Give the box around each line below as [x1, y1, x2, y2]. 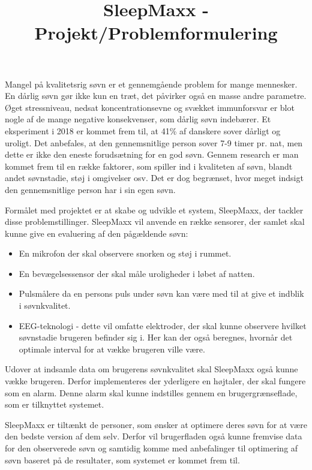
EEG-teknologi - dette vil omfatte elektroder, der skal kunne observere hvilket [19, 319, 307, 332]
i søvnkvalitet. [19, 299, 71, 312]
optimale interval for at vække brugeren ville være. [19, 342, 205, 355]
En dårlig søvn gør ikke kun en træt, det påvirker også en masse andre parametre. [5, 89, 307, 102]
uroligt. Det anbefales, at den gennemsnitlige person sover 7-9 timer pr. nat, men [5, 136, 303, 149]
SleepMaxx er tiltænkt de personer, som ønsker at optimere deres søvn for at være [5, 418, 307, 430]
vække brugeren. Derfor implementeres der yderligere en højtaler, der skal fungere [5, 375, 306, 387]
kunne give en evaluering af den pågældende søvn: [5, 227, 188, 239]
